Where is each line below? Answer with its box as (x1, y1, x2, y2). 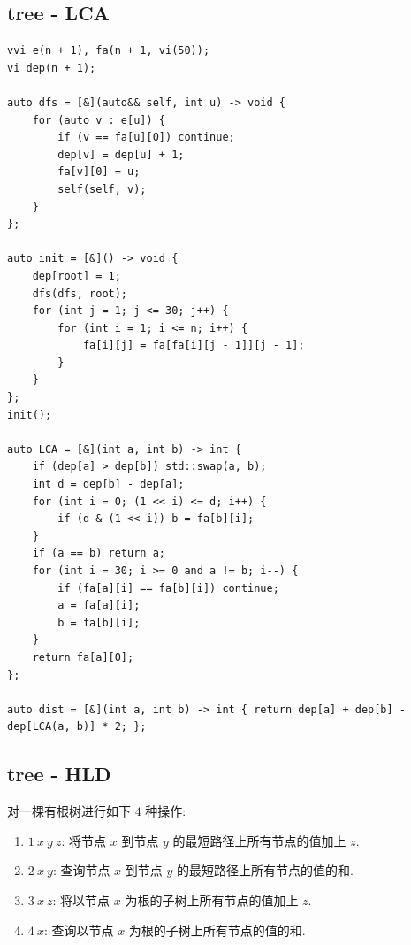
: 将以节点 (52, 890, 110, 909)
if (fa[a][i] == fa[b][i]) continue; (57, 581, 279, 595)
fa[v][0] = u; (57, 165, 141, 179)
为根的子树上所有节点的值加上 (125, 890, 299, 909)
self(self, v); (57, 182, 147, 196)
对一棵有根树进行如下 (7, 802, 131, 820)
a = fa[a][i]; (57, 599, 141, 612)
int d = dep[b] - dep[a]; (32, 478, 185, 491)
